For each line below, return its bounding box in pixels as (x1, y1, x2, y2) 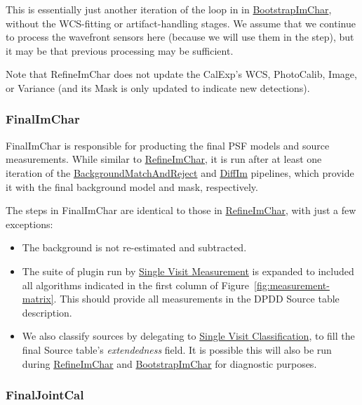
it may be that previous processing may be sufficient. (6, 43, 234, 58)
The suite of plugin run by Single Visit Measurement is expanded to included (22, 263, 354, 278)
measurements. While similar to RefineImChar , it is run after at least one (6, 152, 322, 166)
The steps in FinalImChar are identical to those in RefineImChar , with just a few (6, 203, 356, 218)
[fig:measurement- (254, 277, 330, 292)
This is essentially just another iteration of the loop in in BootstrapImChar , (6, 2, 332, 16)
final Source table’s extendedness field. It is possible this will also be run (22, 342, 332, 357)
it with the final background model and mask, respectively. (6, 179, 258, 194)
